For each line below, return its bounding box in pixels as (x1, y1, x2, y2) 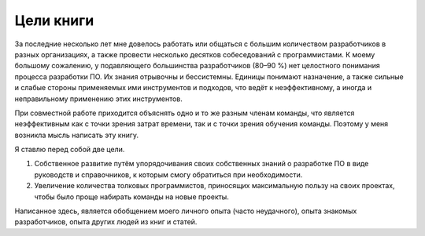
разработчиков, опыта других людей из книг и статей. (14, 217, 198, 227)
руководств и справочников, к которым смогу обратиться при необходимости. (34, 169, 303, 180)
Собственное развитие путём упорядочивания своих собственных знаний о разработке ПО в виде (34, 159, 369, 169)
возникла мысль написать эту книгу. (14, 130, 139, 140)
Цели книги (14, 12, 94, 29)
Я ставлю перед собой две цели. (14, 145, 125, 154)
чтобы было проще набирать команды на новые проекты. (34, 192, 230, 202)
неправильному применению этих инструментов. (14, 94, 183, 103)
